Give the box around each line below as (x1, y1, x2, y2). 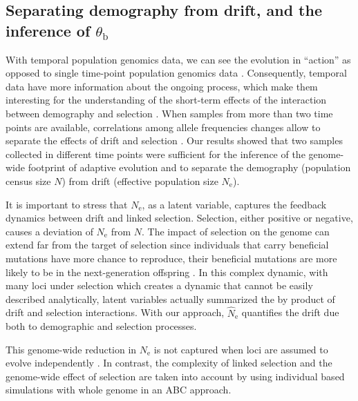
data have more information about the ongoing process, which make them (6, 79, 318, 93)
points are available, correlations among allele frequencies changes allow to (6, 119, 321, 134)
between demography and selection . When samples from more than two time (6, 106, 333, 120)
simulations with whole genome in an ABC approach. (6, 382, 232, 397)
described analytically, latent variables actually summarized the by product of (6, 291, 335, 306)
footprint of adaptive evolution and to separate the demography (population (28, 160, 351, 175)
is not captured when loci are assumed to (153, 342, 328, 356)
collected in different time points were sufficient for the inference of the (6, 146, 305, 161)
